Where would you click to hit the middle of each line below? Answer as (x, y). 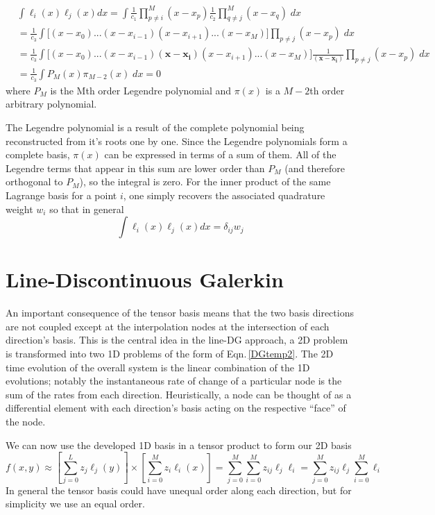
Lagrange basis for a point (61, 195)
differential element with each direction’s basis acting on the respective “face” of (176, 408)
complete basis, (38, 154)
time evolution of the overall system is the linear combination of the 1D (158, 367)
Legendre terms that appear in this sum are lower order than (135, 168)
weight (19, 209)
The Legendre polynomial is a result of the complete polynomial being (155, 127)
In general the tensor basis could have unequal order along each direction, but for (179, 490)
